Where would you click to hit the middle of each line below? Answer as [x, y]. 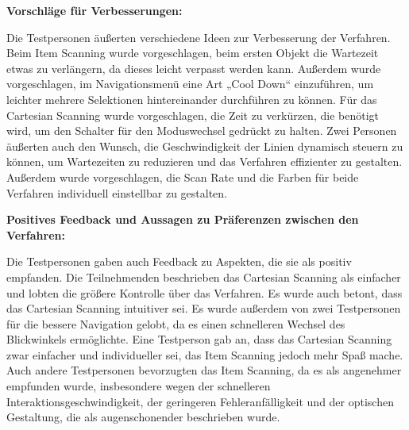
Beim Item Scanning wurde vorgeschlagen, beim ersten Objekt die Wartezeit [193, 53]
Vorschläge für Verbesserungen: [95, 10]
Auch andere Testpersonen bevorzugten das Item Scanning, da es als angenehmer [204, 370]
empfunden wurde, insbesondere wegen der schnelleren [139, 386]
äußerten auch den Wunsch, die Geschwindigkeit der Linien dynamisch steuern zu [205, 146]
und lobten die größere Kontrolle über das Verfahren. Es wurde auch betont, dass [204, 292]
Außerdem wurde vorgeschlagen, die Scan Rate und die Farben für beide [183, 177]
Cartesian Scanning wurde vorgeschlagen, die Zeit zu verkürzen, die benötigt [193, 115]
